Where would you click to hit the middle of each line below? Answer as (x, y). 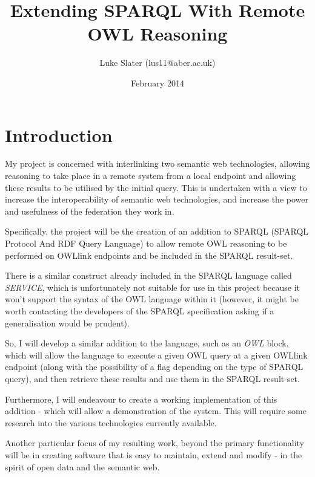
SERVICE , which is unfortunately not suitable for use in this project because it (153, 287)
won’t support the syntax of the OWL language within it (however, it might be (152, 299)
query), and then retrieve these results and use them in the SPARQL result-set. (152, 378)
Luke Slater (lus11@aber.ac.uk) (157, 63)
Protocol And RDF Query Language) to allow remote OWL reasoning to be (146, 243)
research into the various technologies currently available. (111, 422)
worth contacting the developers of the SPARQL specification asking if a (140, 310)
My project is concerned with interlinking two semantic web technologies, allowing (157, 164)
